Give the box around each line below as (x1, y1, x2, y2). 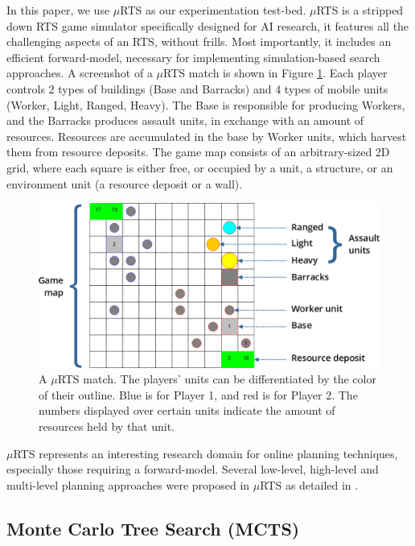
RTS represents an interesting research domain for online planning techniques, (13, 445, 398, 461)
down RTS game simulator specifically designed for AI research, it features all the (6, 17, 409, 34)
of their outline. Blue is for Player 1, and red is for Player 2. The (39, 386, 358, 403)
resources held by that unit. (39, 418, 175, 435)
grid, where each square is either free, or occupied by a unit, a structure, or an (6, 159, 393, 176)
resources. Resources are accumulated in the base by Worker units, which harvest (6, 127, 407, 144)
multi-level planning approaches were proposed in (6, 476, 250, 493)
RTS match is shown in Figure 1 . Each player (163, 64, 388, 81)
